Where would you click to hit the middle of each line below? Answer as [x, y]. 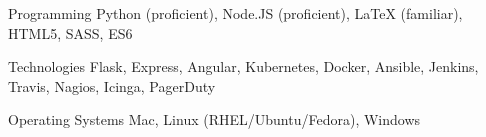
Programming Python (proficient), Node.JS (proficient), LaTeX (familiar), [235, 13]
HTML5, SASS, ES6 [70, 32]
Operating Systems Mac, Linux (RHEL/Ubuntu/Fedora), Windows [214, 119]
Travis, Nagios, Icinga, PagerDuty [112, 85]
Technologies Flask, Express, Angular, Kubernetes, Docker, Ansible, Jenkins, [243, 66]
